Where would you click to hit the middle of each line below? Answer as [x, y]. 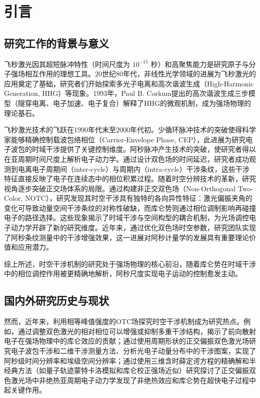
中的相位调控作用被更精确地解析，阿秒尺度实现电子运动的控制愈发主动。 [123, 273]
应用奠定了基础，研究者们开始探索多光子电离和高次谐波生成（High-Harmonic [129, 83]
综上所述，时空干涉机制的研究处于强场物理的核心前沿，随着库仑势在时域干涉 [130, 263]
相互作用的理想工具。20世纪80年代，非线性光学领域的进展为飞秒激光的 [140, 74]
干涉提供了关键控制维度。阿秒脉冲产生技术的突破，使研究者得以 [151, 149]
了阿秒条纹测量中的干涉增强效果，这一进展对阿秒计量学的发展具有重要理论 [126, 237]
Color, [13, 198]
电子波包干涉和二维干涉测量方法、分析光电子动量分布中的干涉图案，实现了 [133, 351]
